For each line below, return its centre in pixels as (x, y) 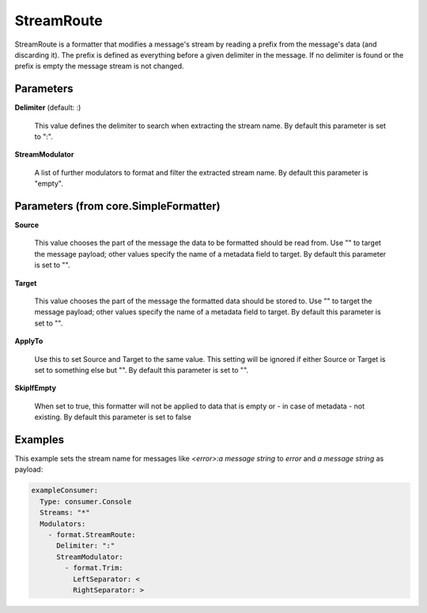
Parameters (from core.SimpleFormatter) (117, 206)
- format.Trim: (94, 568)
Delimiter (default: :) (48, 107)
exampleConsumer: (65, 491)
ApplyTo (29, 341)
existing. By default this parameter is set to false (113, 417)
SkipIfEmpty (36, 388)
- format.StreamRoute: (92, 535)
